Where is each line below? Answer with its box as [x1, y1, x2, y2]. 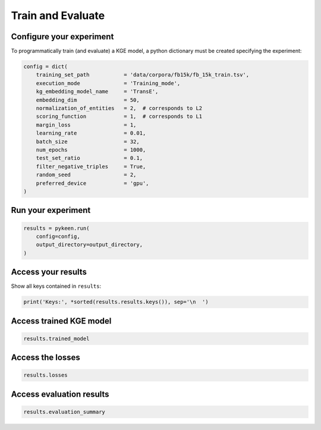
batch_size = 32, [36, 138, 140, 145]
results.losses [23, 372, 68, 379]
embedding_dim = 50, [36, 96, 140, 103]
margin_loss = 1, [36, 121, 137, 128]
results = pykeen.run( [23, 225, 90, 231]
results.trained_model [23, 335, 90, 342]
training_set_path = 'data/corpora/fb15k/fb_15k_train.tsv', [36, 71, 250, 79]
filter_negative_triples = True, [36, 163, 146, 170]
